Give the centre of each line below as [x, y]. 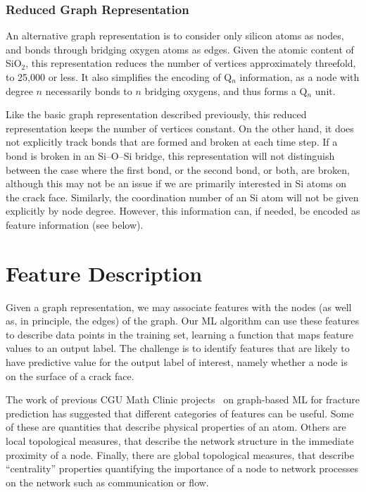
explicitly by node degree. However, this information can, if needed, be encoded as [183, 211]
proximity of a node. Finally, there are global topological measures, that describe [180, 454]
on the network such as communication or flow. [107, 482]
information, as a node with [299, 77]
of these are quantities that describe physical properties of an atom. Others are [176, 427]
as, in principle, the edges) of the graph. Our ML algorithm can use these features [183, 321]
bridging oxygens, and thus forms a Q [226, 90]
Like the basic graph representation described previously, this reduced [156, 114]
